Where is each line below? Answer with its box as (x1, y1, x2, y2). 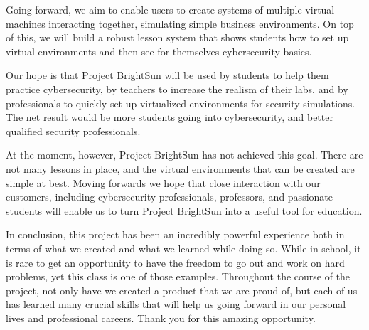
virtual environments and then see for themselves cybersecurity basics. (6, 43, 312, 58)
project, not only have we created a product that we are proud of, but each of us (6, 282, 358, 297)
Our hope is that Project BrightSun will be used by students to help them (6, 68, 329, 82)
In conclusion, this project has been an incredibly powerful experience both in (6, 227, 345, 242)
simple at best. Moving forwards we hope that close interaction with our (6, 175, 321, 190)
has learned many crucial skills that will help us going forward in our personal (6, 297, 346, 312)
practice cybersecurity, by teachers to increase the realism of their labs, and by (6, 81, 348, 96)
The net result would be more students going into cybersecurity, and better (6, 110, 333, 124)
